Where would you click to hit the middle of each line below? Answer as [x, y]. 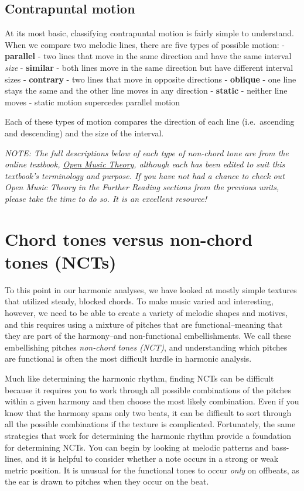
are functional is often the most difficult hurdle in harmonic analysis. [128, 358]
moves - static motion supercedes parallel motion [93, 102]
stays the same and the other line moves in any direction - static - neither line [146, 90]
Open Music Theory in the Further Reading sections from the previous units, [142, 187]
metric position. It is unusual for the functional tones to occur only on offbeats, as [152, 470]
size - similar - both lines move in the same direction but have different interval [149, 67]
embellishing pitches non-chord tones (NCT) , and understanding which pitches [146, 347]
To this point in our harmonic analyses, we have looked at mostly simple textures [151, 289]
